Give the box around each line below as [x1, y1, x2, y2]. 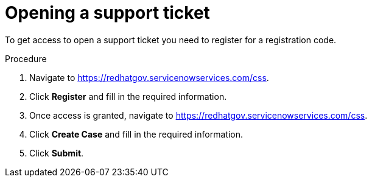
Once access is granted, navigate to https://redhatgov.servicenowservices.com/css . [29, 110, 368, 121]
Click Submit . [29, 147, 84, 158]
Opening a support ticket [5, 2, 210, 23]
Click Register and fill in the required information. [29, 91, 227, 102]
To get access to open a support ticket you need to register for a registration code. [5, 34, 337, 45]
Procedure [5, 53, 47, 64]
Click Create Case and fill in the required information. [29, 128, 243, 139]
